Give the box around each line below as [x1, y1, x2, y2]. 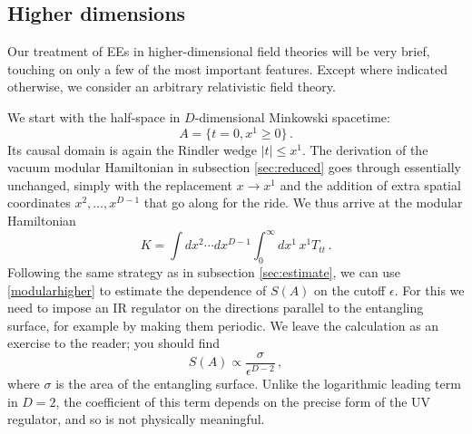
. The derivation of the [301, 140, 428, 159]
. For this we [394, 280, 465, 299]
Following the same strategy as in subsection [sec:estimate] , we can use [7, 262, 400, 281]
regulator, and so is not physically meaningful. [7, 410, 265, 429]
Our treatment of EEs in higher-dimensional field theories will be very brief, [7, 42, 430, 61]
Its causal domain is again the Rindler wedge [7, 140, 258, 159]
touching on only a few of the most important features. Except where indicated [7, 59, 448, 78]
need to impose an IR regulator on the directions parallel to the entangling [7, 298, 424, 317]
